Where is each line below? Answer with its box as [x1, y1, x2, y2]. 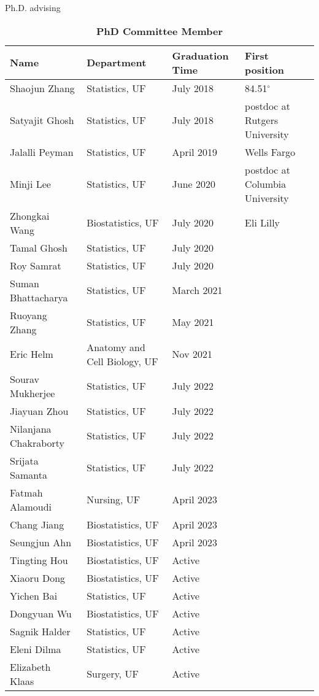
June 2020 [172, 176, 216, 191]
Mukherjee [10, 385, 55, 400]
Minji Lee [10, 176, 51, 191]
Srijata [10, 453, 39, 468]
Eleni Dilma [10, 641, 61, 656]
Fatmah [10, 485, 43, 500]
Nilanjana [10, 421, 52, 436]
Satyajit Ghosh [10, 112, 74, 127]
